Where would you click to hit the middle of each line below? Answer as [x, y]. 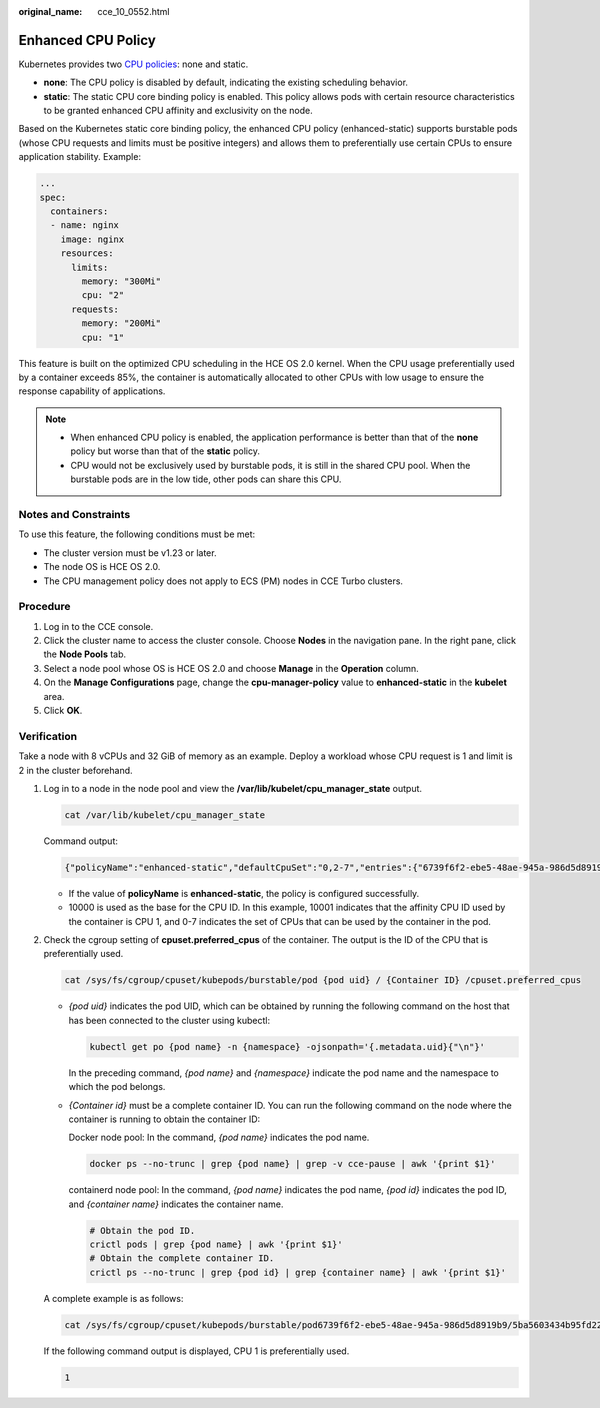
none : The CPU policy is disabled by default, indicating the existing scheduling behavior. [226, 82]
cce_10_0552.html [133, 11]
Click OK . [63, 711]
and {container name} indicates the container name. [176, 1204]
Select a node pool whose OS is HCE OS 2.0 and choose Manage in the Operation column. [231, 668]
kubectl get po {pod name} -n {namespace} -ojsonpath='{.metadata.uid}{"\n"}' [287, 1046]
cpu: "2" [103, 295]
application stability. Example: [80, 157]
